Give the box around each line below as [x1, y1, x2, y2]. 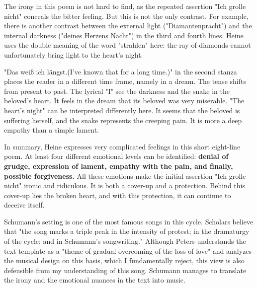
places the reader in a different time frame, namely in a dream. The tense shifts [4, 76, 246, 86]
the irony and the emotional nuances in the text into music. [4, 275, 185, 285]
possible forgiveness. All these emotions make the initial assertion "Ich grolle [4, 170, 246, 181]
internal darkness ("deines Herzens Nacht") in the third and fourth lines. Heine [4, 30, 244, 40]
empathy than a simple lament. [4, 125, 99, 135]
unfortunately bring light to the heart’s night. [4, 49, 143, 60]
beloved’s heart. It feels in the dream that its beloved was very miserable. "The [4, 95, 245, 106]
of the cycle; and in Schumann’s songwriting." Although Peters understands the [4, 236, 246, 246]
